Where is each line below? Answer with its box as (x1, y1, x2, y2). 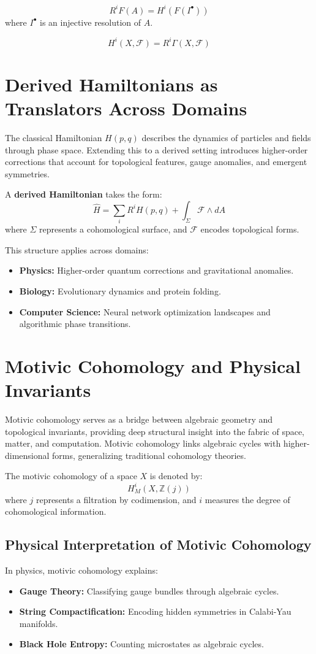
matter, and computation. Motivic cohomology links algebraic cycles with (5, 437, 281, 450)
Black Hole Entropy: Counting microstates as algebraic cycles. (19, 637, 264, 650)
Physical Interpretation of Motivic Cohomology (5, 535, 312, 554)
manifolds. (19, 617, 58, 629)
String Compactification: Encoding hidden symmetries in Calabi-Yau (19, 605, 292, 618)
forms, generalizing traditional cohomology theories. (52, 448, 246, 461)
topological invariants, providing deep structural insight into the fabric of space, (5, 425, 305, 437)
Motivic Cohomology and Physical (5, 353, 301, 378)
